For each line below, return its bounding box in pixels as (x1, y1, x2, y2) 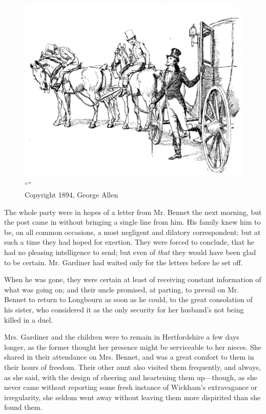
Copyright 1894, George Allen (25, 189, 118, 200)
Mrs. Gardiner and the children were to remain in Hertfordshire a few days (4, 331, 239, 342)
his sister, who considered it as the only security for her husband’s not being (4, 304, 244, 314)
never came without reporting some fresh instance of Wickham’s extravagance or (4, 382, 258, 392)
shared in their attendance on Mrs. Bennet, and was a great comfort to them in (4, 351, 254, 362)
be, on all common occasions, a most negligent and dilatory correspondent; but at (4, 226, 261, 237)
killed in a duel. (4, 314, 53, 325)
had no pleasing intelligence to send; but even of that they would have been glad (4, 247, 256, 258)
